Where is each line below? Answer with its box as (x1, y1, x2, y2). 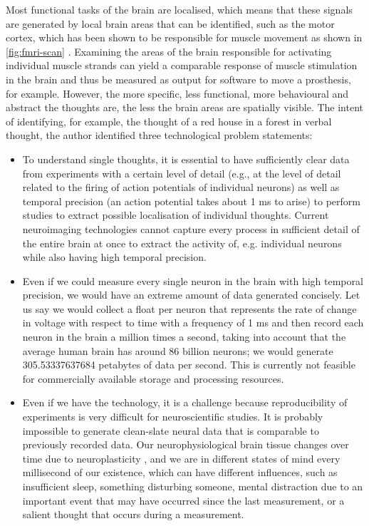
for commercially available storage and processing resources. (22, 371, 284, 386)
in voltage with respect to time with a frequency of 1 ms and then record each (22, 315, 364, 330)
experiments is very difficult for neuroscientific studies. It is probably (22, 409, 323, 424)
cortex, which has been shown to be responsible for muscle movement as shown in (6, 30, 363, 45)
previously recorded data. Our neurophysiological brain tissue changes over (22, 437, 349, 452)
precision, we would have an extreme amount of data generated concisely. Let (22, 287, 360, 302)
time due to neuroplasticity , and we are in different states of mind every (22, 450, 341, 465)
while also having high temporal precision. (22, 249, 207, 264)
